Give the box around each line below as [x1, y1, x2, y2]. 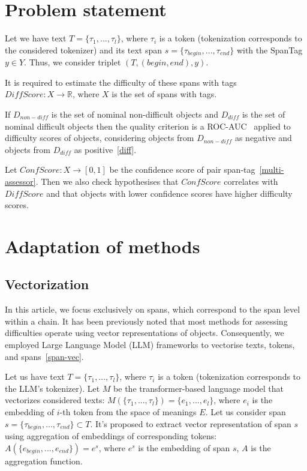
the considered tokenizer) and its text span [5, 43, 162, 56]
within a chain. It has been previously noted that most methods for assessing [5, 314, 288, 327]
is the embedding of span [138, 441, 230, 454]
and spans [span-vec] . [5, 350, 84, 362]
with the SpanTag [236, 43, 303, 56]
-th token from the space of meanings [59, 406, 197, 418]
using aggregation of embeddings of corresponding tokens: [5, 430, 217, 442]
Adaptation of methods [5, 233, 200, 258]
